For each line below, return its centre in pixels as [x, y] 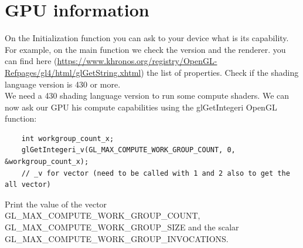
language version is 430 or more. [63, 84]
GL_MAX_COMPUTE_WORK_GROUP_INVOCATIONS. [117, 238]
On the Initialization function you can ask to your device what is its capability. [147, 38]
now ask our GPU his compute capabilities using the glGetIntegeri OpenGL [141, 107]
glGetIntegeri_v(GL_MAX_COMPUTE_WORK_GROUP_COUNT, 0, [128, 150]
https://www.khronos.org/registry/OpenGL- [137, 61]
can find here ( [31, 61]
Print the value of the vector [56, 204]
